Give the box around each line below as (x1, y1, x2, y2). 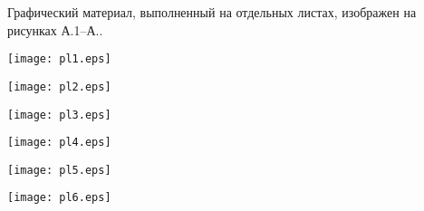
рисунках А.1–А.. (7, 20, 103, 39)
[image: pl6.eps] (7, 191, 111, 205)
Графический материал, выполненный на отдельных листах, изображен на (7, 3, 417, 21)
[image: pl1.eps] (7, 53, 111, 66)
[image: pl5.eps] (7, 163, 111, 177)
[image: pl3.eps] (7, 108, 111, 121)
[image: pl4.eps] (7, 136, 111, 149)
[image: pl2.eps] (7, 80, 111, 93)
